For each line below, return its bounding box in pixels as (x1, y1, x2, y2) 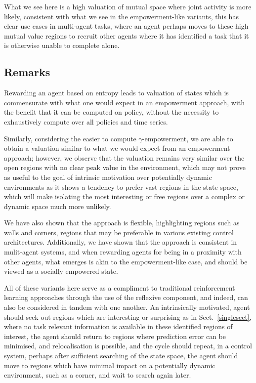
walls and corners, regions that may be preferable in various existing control (4, 227, 234, 237)
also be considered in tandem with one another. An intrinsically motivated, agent (4, 302, 250, 312)
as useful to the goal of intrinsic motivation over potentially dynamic (4, 171, 212, 182)
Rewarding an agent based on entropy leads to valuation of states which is (4, 87, 229, 98)
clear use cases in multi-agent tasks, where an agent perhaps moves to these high (4, 21, 249, 31)
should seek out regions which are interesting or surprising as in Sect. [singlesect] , (4, 311, 252, 322)
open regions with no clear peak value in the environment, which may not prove (4, 162, 246, 172)
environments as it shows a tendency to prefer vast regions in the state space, (4, 181, 238, 192)
